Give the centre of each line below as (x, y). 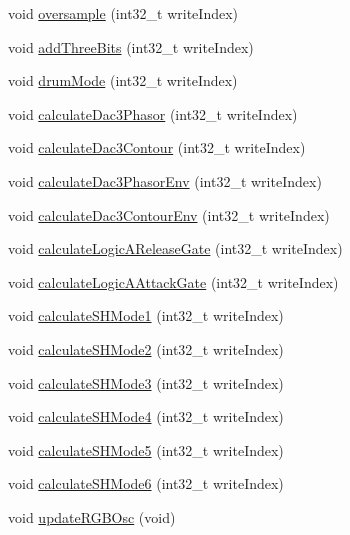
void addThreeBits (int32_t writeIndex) (131, 46)
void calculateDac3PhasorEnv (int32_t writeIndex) (165, 180)
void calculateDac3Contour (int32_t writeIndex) (157, 147)
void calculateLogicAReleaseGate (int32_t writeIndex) (175, 248)
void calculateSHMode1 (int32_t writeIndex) (146, 315)
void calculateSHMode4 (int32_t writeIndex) (146, 416)
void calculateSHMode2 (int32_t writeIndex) (146, 348)
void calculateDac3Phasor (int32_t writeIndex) (153, 113)
